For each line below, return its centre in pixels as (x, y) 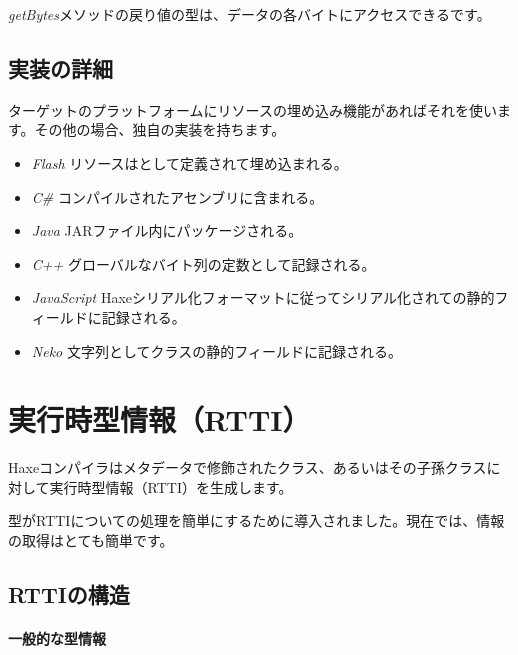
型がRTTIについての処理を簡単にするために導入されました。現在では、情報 (256, 520)
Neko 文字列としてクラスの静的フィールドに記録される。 (216, 350)
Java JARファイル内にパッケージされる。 (167, 230)
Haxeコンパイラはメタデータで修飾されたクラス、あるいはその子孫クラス (247, 467)
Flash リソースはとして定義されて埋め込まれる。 (189, 162)
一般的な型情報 (57, 638)
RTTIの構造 (69, 594)
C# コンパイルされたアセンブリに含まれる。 (177, 196)
